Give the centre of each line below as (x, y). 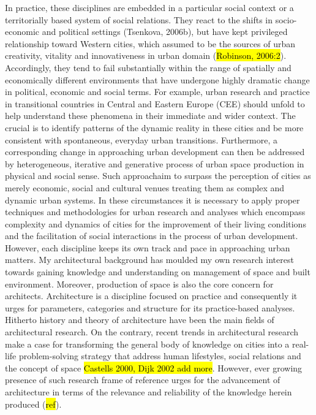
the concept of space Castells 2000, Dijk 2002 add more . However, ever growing (154, 367)
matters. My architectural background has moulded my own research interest (149, 260)
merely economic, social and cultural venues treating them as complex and (145, 187)
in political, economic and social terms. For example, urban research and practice (157, 92)
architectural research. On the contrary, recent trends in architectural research (152, 332)
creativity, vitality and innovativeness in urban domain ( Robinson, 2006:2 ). (146, 55)
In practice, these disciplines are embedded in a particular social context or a (149, 7)
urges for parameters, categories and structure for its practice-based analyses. (150, 307)
